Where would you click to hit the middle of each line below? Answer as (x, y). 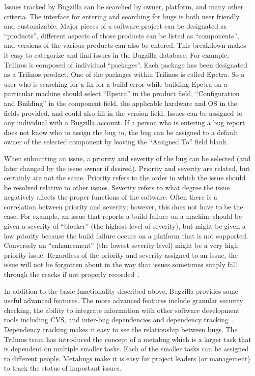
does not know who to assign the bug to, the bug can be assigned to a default (121, 132)
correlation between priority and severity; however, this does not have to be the (124, 206)
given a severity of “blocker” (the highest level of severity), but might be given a (125, 226)
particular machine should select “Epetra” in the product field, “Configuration (122, 93)
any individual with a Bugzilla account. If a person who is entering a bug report (125, 122)
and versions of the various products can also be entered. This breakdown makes (125, 45)
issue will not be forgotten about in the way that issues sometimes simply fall (121, 264)
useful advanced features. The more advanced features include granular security (124, 300)
